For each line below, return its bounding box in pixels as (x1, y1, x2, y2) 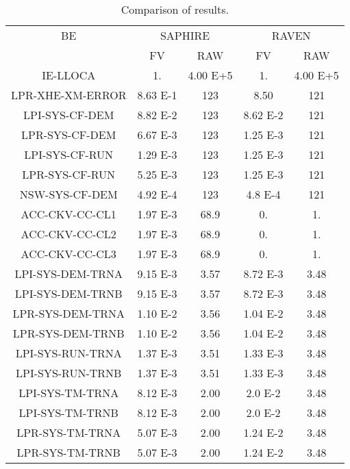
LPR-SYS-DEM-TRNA (12, 305, 125, 321)
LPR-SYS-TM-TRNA (16, 424, 121, 440)
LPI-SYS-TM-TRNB (18, 405, 118, 420)
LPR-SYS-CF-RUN (22, 166, 116, 182)
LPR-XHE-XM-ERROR (11, 87, 127, 103)
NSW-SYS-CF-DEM (19, 186, 118, 202)
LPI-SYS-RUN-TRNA (15, 345, 122, 361)
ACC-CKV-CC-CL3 (21, 246, 116, 262)
